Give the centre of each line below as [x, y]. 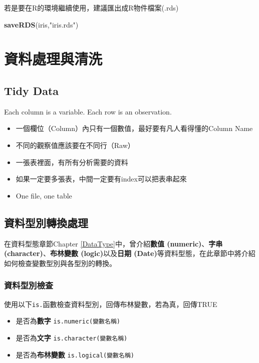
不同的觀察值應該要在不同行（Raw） [75, 145]
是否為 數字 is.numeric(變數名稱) [68, 321]
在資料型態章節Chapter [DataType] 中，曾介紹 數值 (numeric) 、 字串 [113, 243]
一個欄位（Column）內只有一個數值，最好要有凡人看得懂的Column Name [134, 128]
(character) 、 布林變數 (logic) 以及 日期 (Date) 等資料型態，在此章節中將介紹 [130, 253]
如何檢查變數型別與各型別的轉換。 [60, 263]
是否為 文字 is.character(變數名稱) [72, 337]
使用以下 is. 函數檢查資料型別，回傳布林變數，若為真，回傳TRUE [111, 304]
